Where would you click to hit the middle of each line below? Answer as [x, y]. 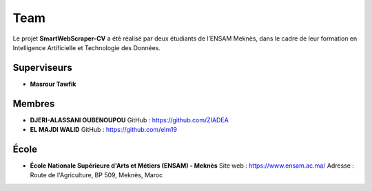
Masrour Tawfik [53, 84]
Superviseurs [42, 68]
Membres [34, 103]
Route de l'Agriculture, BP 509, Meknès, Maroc [96, 175]
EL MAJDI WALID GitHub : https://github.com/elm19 [103, 130]
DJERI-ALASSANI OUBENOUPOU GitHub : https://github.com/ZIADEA [129, 120]
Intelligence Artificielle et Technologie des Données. [87, 47]
